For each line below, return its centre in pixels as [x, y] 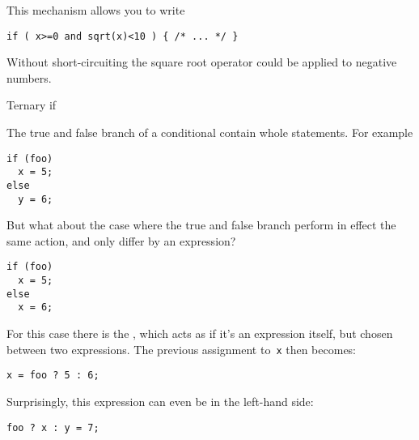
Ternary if [32, 105]
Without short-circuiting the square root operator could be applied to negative [202, 62]
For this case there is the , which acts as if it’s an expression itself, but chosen [200, 333]
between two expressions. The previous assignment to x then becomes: [182, 349]
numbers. [29, 77]
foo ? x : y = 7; [53, 427]
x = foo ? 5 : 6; [53, 376]
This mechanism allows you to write [96, 10]
